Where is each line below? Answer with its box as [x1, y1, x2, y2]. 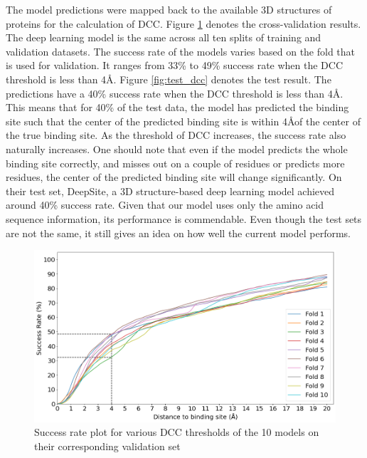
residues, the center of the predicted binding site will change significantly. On [6, 170, 342, 184]
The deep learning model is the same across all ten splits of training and [6, 30, 321, 45]
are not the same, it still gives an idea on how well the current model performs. [6, 225, 351, 240]
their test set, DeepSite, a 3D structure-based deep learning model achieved [6, 183, 335, 198]
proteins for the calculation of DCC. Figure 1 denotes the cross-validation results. [6, 16, 361, 31]
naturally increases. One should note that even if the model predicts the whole [6, 141, 348, 156]
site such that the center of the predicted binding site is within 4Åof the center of [6, 113, 361, 128]
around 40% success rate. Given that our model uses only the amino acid [6, 197, 324, 212]
